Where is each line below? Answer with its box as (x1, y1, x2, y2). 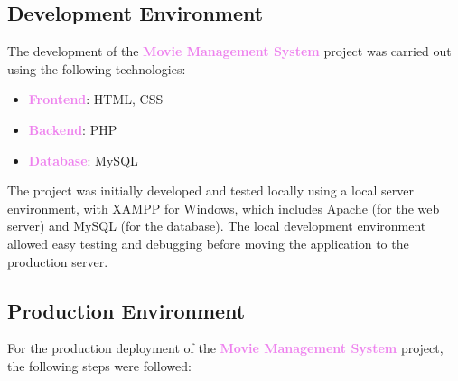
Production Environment (7, 296, 246, 324)
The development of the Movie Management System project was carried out (7, 42, 452, 61)
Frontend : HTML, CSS (28, 90, 164, 109)
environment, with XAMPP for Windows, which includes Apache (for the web (7, 198, 440, 217)
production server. (7, 252, 108, 271)
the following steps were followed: (7, 356, 192, 375)
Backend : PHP (28, 119, 117, 138)
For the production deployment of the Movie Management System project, (7, 338, 444, 357)
